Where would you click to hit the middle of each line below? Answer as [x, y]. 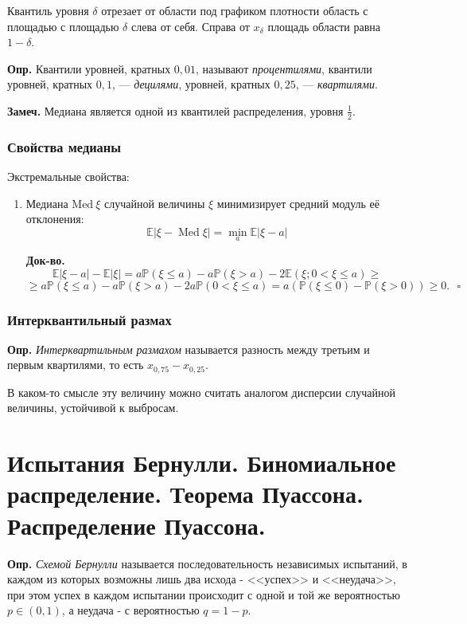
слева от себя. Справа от [190, 26]
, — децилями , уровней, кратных [191, 84]
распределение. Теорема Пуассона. [185, 494]
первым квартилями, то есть [76, 365]
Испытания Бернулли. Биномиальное [202, 463]
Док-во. [45, 260]
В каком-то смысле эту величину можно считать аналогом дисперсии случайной [201, 392]
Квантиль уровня [48, 10]
